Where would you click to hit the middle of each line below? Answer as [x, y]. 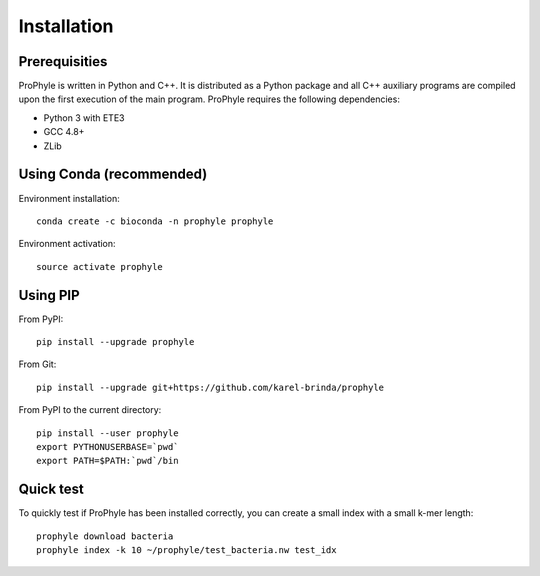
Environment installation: [69, 198]
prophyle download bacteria [105, 536]
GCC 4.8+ [64, 132]
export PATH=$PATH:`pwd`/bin [107, 461]
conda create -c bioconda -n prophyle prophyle [155, 221]
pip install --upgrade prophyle [115, 341]
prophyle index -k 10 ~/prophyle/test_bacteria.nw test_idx [186, 550]
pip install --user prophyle [107, 433]
